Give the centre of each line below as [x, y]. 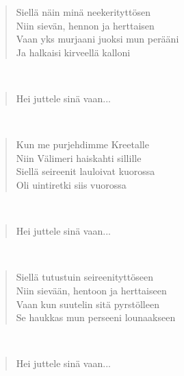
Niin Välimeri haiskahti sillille [79, 157]
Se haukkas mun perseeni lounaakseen [96, 317]
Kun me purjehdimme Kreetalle [82, 144]
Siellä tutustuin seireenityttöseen [84, 277]
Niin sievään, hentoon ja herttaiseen [91, 290]
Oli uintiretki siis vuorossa [71, 184]
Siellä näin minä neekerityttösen [83, 12]
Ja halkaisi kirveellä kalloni [73, 52]
